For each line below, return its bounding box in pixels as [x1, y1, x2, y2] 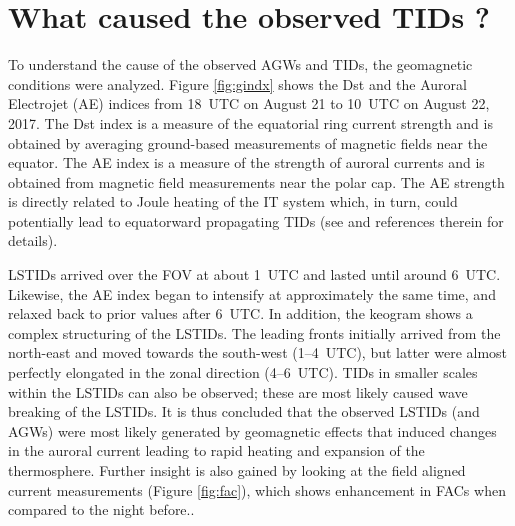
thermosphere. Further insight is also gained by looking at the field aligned [8, 460, 466, 480]
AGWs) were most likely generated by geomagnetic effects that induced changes [8, 420, 497, 441]
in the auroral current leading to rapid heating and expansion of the [8, 440, 425, 461]
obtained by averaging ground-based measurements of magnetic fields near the [8, 132, 488, 153]
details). [8, 230, 58, 251]
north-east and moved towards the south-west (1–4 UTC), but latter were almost [8, 342, 508, 363]
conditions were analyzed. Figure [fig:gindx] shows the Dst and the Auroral [8, 73, 467, 94]
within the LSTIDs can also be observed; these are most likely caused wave [8, 381, 468, 402]
